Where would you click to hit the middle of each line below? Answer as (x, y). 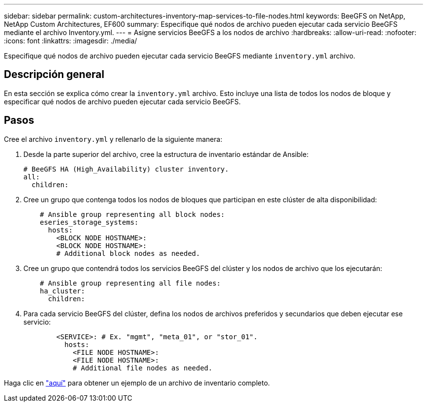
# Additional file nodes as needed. (143, 368)
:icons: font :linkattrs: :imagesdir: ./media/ (71, 41)
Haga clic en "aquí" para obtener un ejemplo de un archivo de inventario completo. (137, 383)
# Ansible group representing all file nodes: (130, 283)
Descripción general (54, 75)
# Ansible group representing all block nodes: (132, 214)
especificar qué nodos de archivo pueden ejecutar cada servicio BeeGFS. (122, 101)
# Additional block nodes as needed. (128, 253)
